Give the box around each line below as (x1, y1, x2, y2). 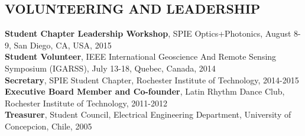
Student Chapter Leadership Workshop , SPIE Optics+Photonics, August (5, 27, 291, 40)
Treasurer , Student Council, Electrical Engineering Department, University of (5, 108, 291, 121)
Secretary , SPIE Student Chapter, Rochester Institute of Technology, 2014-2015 (5, 73, 299, 86)
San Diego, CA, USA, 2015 (14, 38, 112, 51)
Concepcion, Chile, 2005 (5, 119, 92, 132)
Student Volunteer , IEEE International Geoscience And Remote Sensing (5, 50, 277, 63)
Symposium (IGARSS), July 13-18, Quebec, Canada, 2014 (5, 61, 216, 74)
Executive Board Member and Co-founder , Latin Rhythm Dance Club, (5, 85, 285, 98)
